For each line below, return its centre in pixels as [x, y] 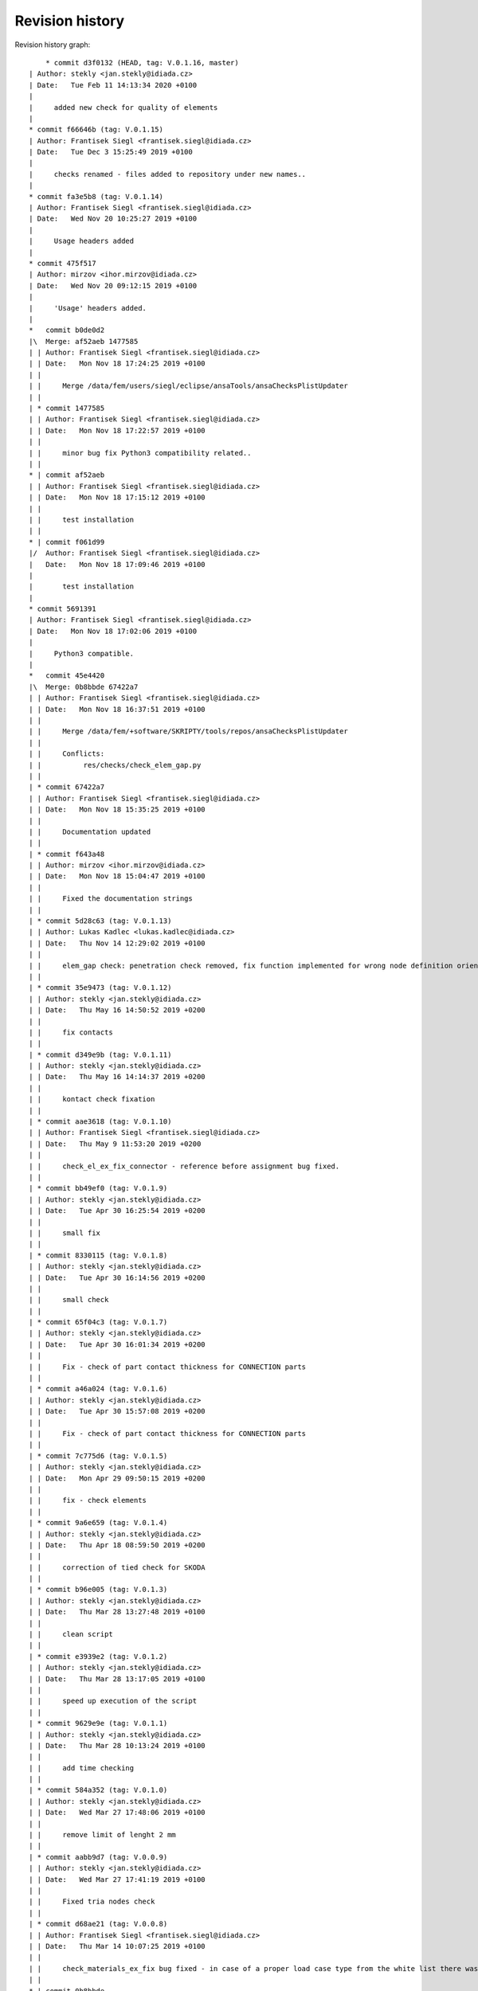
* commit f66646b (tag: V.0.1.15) [96, 130]
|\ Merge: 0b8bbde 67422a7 [84, 686]
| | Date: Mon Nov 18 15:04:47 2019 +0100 [118, 876]
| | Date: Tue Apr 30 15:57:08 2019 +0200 [118, 1411]
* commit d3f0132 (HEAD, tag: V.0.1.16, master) [142, 63]
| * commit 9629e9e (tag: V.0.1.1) [98, 1723]
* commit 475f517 [63, 263]
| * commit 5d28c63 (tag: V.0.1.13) [100, 921]
